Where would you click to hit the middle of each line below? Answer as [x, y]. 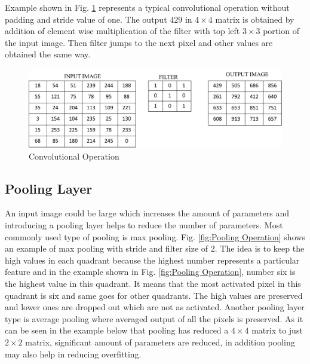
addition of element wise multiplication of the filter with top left [122, 31]
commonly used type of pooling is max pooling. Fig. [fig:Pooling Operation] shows [155, 236]
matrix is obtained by [255, 19]
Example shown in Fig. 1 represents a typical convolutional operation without [147, 7]
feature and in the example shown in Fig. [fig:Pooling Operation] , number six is [150, 272]
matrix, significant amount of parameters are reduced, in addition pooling [160, 342]
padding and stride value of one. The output [86, 19]
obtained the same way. [48, 54]
